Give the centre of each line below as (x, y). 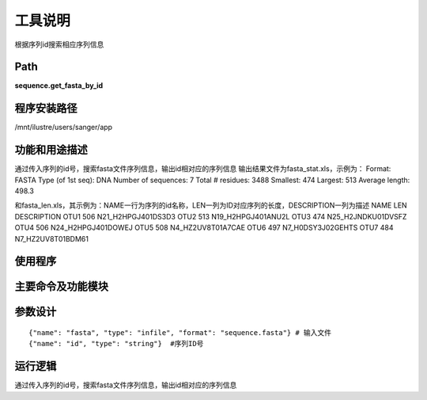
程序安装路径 (46, 108)
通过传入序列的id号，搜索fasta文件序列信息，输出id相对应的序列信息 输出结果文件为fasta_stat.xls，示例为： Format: (203, 169)
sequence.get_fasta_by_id (59, 86)
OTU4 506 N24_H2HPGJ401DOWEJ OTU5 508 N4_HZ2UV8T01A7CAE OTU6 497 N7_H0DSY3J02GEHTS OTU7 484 (204, 228)
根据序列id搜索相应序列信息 (59, 44)
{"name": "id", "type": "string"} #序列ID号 (116, 344)
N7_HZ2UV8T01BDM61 (51, 238)
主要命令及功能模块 (61, 286)
